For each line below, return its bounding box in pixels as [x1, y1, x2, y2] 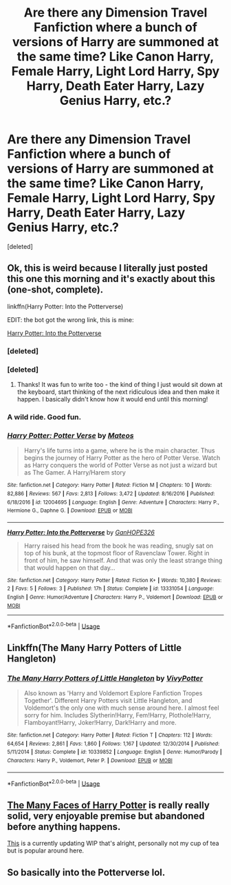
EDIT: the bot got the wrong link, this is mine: [7, 315, 134, 324]
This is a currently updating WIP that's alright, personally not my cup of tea [7, 839, 219, 848]
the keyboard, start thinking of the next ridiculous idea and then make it [16, 388, 220, 396]
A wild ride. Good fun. [7, 412, 81, 421]
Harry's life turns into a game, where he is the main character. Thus [23, 446, 215, 455]
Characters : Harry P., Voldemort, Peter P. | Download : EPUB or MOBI [7, 757, 173, 764]
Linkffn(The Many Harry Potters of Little [7, 642, 182, 653]
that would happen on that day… [23, 564, 115, 572]
